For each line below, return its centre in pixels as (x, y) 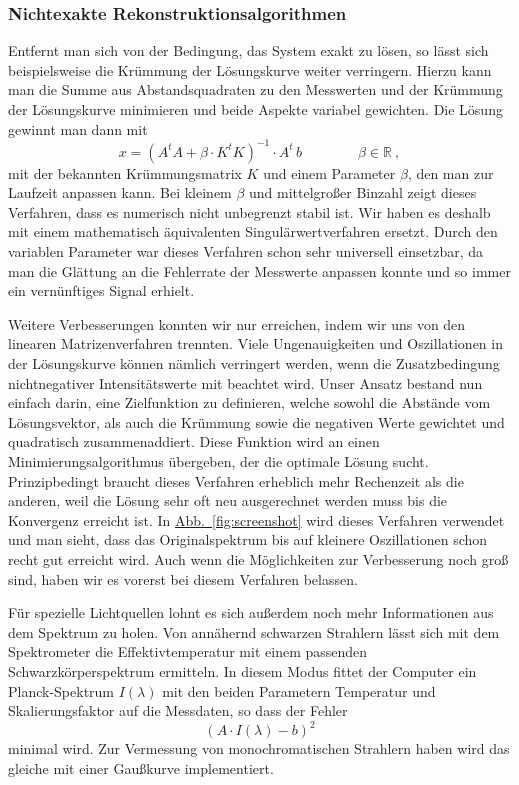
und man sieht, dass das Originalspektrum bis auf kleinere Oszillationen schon (248, 539)
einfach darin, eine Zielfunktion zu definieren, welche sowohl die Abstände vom (249, 402)
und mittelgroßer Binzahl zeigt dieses (363, 192)
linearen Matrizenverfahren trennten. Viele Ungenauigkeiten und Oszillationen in (255, 343)
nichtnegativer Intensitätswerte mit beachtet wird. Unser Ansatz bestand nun (245, 382)
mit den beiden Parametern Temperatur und (299, 690)
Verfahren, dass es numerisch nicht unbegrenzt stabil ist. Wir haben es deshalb (249, 211)
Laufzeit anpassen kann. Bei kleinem (120, 192)
